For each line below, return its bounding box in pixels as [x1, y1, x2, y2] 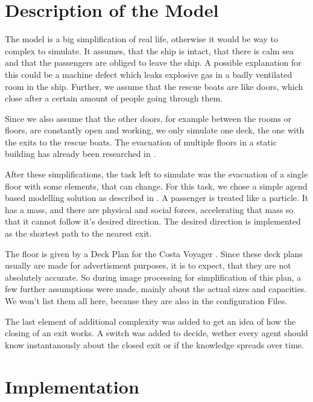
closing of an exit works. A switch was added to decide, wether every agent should [5, 327, 308, 339]
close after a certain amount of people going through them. [5, 92, 223, 104]
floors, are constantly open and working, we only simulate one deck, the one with [5, 124, 305, 136]
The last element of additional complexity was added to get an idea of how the [5, 314, 296, 327]
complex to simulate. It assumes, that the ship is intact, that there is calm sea [5, 44, 294, 57]
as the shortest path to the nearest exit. [5, 227, 152, 240]
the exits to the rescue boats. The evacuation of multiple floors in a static [5, 135, 277, 148]
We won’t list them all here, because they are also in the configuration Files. [5, 295, 288, 307]
